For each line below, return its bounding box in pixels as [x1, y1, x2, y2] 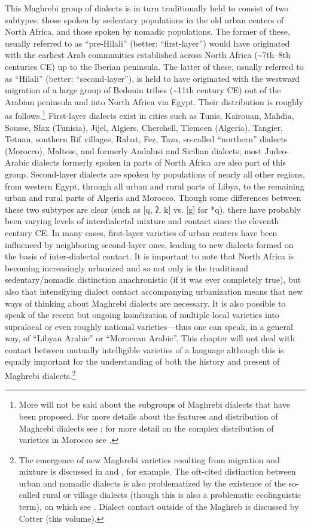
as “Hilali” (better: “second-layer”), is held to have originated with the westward [5, 72, 300, 84]
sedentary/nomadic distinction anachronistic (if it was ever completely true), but [5, 273, 301, 286]
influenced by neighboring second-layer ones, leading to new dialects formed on [5, 238, 294, 250]
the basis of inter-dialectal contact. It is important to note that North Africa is [5, 250, 294, 262]
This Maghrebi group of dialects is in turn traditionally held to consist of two [5, 2, 289, 14]
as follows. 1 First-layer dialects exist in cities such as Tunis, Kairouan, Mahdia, [5, 108, 294, 121]
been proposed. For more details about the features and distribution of [19, 409, 278, 422]
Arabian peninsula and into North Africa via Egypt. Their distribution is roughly [5, 95, 303, 108]
